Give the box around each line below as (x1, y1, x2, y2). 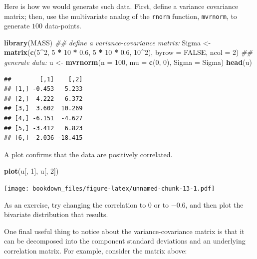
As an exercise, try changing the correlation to (4, 199, 146, 210)
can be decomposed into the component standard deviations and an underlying (4, 236, 246, 246)
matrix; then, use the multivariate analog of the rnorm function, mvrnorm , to (4, 10, 237, 21)
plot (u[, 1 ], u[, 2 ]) (4, 166, 59, 176)
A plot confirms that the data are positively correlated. (4, 149, 173, 159)
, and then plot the (185, 199, 244, 210)
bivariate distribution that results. (4, 209, 108, 220)
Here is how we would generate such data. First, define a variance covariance (4, 1, 239, 11)
